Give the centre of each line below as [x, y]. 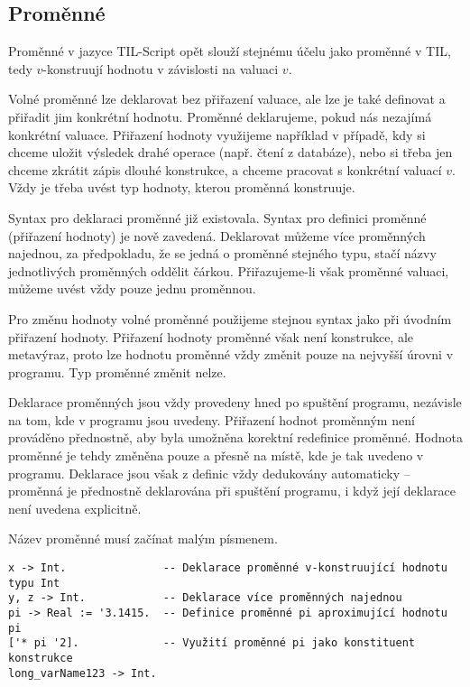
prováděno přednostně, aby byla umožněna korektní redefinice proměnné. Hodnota [235, 437]
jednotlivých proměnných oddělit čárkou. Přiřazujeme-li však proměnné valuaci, [229, 270]
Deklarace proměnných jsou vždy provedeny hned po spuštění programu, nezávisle [235, 402]
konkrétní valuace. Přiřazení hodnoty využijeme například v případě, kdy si [217, 134]
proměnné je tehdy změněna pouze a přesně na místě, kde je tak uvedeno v [216, 455]
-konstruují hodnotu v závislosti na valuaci [161, 68]
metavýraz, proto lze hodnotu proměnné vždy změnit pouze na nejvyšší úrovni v [231, 354]
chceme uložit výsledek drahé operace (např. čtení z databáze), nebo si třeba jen [230, 152]
